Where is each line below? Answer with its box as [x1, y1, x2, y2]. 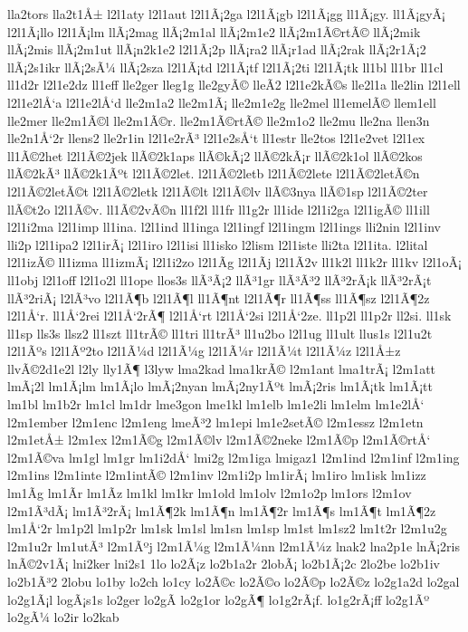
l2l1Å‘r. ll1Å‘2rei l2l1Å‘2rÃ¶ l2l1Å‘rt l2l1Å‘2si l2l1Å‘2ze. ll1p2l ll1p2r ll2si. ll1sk [7, 306, 452, 325]
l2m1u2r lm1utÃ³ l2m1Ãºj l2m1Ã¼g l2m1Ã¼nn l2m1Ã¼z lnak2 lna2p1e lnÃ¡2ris [7, 536, 460, 555]
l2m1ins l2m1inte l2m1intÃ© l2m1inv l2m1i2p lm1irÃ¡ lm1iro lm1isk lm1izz [7, 465, 426, 484]
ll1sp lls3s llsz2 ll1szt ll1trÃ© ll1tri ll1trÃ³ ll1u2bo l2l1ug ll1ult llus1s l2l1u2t [7, 323, 433, 342]
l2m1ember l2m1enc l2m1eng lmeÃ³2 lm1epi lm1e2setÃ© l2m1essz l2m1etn [7, 412, 424, 431]
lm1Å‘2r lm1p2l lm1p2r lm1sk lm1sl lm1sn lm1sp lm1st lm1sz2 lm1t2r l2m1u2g [7, 519, 447, 538]
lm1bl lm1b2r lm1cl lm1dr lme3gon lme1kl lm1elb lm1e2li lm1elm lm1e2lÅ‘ [7, 395, 425, 414]
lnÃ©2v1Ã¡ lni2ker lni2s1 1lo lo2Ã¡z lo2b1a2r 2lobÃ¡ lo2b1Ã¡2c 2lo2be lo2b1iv [7, 554, 440, 573]
